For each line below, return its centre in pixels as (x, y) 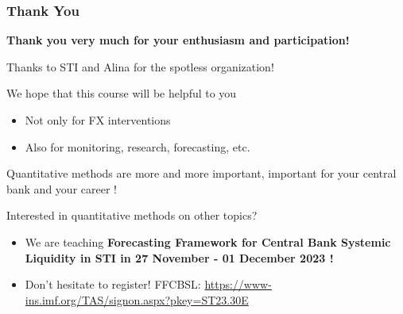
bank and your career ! (62, 188)
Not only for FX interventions (98, 120)
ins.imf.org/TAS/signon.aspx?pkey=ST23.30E (137, 299)
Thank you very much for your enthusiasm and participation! (178, 40)
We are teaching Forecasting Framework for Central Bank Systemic (208, 241)
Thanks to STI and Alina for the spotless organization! (140, 66)
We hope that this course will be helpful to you (122, 93)
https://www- (238, 284)
